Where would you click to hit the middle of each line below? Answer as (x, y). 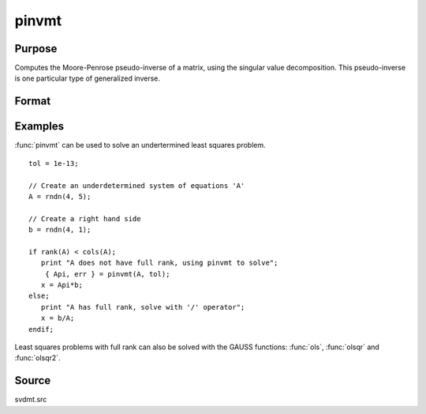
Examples (39, 126)
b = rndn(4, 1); (60, 230)
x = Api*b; (62, 285)
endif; (41, 329)
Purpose (36, 49)
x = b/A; (58, 318)
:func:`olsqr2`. (37, 358)
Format (33, 102)
